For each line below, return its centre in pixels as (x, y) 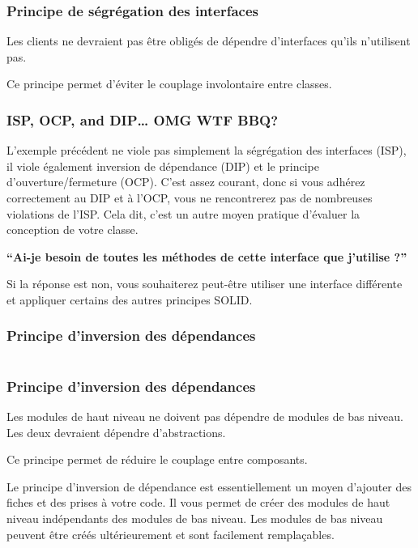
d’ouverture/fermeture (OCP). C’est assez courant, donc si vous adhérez (186, 182)
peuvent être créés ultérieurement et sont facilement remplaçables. (171, 534)
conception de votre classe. (73, 229)
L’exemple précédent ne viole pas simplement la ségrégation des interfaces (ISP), (207, 150)
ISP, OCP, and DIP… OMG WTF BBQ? (143, 119)
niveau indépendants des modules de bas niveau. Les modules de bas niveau (195, 518)
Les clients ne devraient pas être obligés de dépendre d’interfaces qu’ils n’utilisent (209, 41)
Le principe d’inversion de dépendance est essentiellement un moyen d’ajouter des (209, 486)
